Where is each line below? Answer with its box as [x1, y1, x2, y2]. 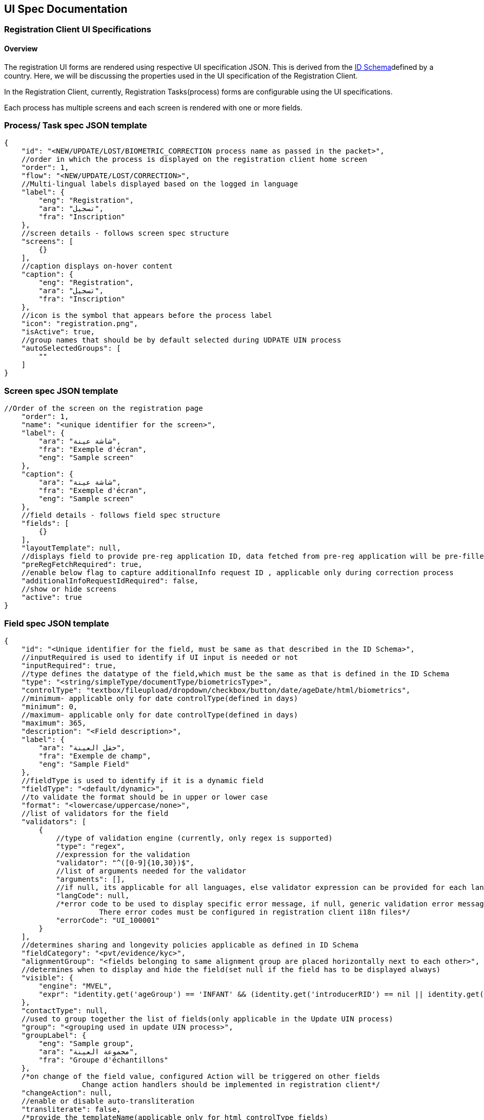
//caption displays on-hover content [21, 262, 173, 271]
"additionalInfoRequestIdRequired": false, [21, 577, 199, 585]
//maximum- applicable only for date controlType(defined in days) [21, 710, 298, 719]
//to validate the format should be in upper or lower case [21, 792, 268, 801]
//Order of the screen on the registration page [4, 404, 203, 413]
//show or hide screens [21, 585, 117, 594]
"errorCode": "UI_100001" [56, 916, 160, 924]
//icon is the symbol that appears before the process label [21, 311, 272, 320]
